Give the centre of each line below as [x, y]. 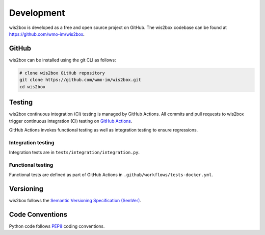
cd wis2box [32, 87]
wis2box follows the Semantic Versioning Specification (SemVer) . [75, 201]
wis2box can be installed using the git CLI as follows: [63, 60]
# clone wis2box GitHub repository [62, 73]
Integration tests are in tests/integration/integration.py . [74, 153]
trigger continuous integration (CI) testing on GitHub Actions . [71, 121]
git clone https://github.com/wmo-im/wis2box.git [80, 80]
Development [37, 13]
